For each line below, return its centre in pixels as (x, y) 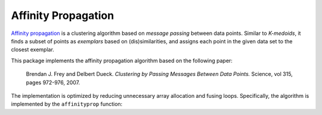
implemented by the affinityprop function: (67, 104)
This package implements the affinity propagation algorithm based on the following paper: (122, 60)
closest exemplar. (33, 50)
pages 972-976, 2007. (53, 82)
